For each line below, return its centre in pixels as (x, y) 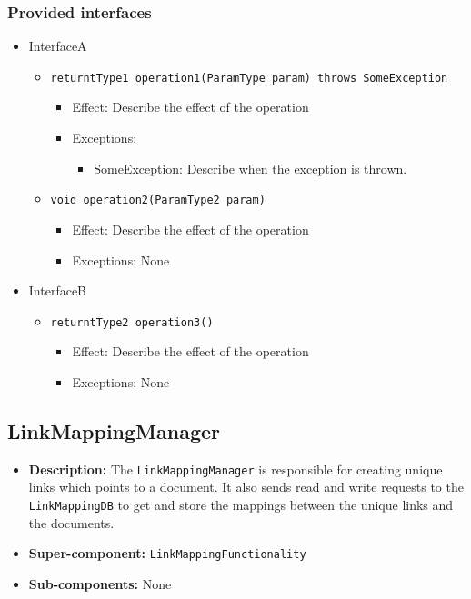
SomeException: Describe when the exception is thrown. (251, 168)
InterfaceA (58, 46)
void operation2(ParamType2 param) (158, 200)
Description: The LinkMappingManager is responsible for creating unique (235, 469)
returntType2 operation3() (132, 322)
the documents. (71, 522)
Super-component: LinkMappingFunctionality (167, 553)
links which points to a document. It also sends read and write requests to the (246, 487)
